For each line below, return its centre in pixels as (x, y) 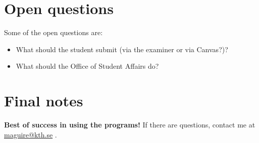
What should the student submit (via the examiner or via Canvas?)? (122, 49)
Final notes (44, 101)
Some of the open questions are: (54, 32)
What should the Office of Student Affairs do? (87, 66)
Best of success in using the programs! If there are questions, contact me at (130, 125)
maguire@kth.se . (31, 134)
